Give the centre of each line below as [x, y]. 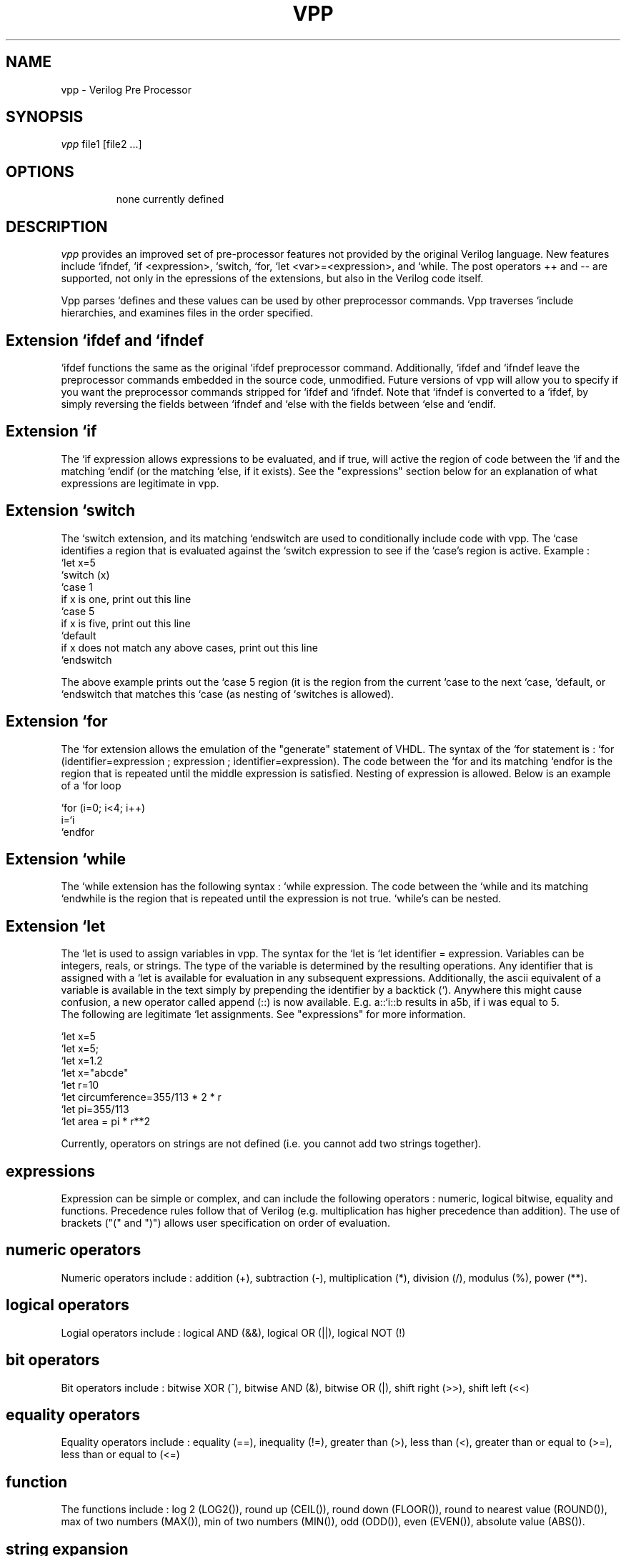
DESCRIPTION [57, 226]
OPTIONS [40, 171]
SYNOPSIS [45, 117]
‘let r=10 [80, 1085]
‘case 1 [77, 587]
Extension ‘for [57, 722]
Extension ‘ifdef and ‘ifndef [105, 340]
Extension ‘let [56, 926]
